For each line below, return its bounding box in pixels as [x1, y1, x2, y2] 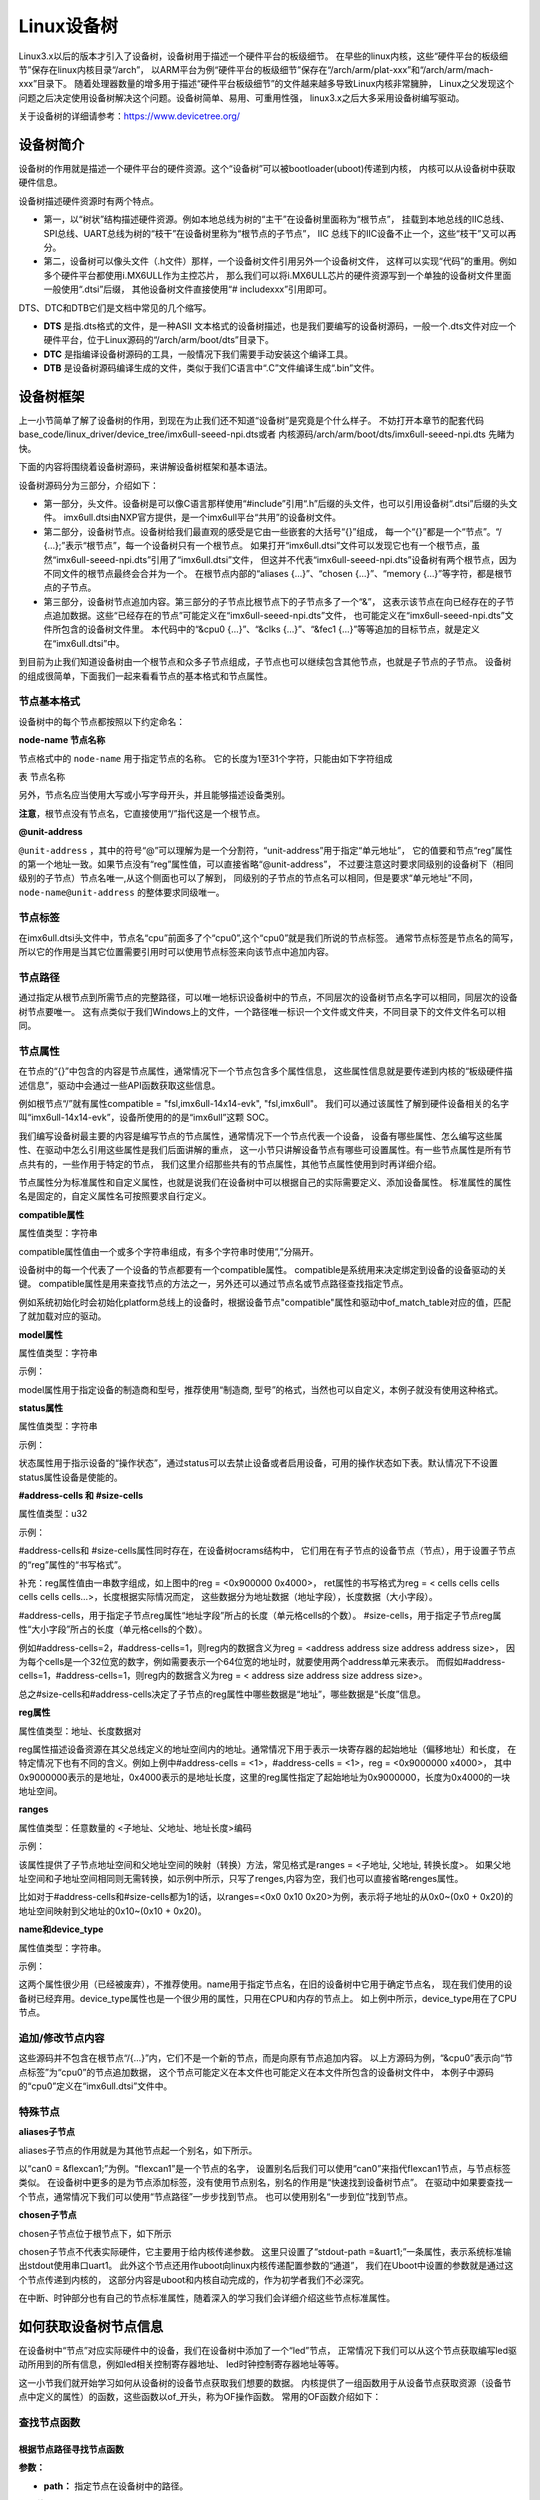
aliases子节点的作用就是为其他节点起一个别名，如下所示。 [18, 2144, 258, 2156]
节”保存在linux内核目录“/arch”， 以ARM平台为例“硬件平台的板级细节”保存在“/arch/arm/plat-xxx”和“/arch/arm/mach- [18, 63, 494, 75]
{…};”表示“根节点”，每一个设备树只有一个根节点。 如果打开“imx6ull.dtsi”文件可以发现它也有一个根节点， [43, 540, 472, 552]
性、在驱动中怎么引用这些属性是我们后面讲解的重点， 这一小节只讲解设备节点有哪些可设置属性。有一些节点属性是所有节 [18, 1144, 512, 1156]
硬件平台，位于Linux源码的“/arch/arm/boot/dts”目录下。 [43, 334, 275, 346]
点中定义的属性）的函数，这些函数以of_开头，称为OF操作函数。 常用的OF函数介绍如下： [18, 2391, 382, 2403]
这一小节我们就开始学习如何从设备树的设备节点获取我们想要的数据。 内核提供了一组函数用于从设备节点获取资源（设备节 [18, 2376, 512, 2389]
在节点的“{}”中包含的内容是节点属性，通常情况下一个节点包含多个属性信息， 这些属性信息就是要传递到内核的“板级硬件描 [18, 1065, 514, 1077]
